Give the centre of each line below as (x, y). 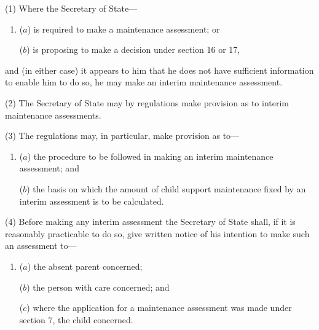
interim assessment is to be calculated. (92, 201)
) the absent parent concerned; (85, 266)
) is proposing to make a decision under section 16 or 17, (133, 49)
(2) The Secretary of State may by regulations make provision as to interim (147, 102)
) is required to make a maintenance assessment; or (124, 29)
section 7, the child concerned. (76, 319)
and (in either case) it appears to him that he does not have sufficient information (159, 70)
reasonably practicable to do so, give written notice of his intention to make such (157, 233)
